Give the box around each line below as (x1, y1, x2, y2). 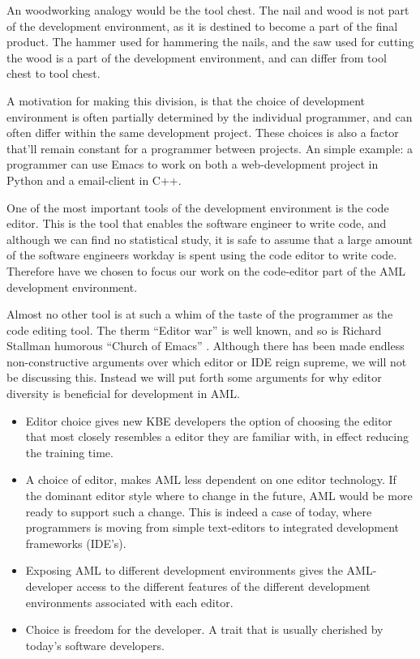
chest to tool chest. (6, 65, 101, 82)
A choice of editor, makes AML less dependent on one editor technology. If (25, 471, 396, 488)
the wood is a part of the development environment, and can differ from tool (6, 49, 387, 66)
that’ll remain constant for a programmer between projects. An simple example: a (6, 139, 413, 156)
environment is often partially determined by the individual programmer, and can (6, 108, 413, 125)
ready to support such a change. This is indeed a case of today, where (25, 503, 372, 520)
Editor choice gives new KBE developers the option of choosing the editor (25, 412, 392, 429)
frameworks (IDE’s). (25, 534, 126, 551)
